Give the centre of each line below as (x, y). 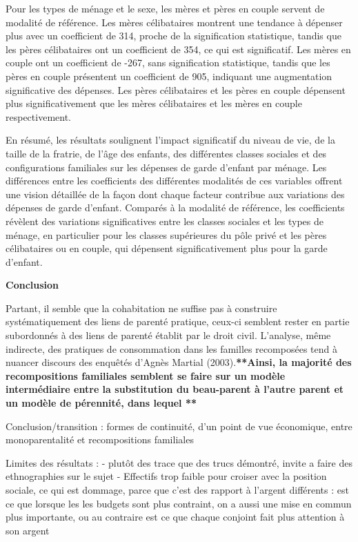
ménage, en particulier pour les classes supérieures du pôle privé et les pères (166, 234)
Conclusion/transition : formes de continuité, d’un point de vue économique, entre (179, 426)
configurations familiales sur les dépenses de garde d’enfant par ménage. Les (166, 167)
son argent (28, 530)
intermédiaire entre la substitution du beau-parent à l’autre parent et (175, 389)
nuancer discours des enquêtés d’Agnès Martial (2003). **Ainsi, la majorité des (179, 362)
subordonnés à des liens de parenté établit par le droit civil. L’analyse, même (168, 335)
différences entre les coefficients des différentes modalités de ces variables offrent (174, 181)
